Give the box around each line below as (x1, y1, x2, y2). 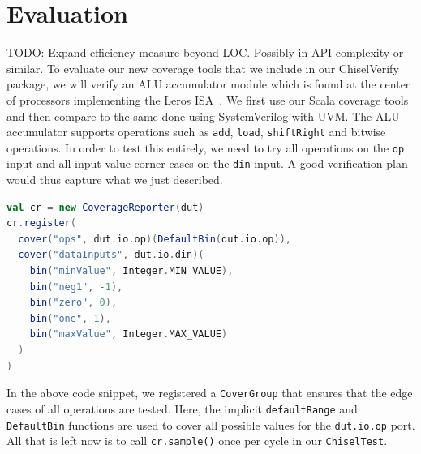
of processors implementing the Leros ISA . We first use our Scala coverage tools (6, 91, 409, 108)
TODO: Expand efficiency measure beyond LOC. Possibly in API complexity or (6, 44, 404, 61)
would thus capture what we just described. (6, 171, 223, 188)
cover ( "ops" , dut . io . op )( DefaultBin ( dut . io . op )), (18, 233, 291, 245)
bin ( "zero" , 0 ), (29, 297, 118, 309)
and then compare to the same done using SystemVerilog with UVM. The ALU (6, 107, 400, 124)
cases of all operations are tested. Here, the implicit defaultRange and (6, 400, 358, 417)
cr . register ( (6, 217, 76, 229)
